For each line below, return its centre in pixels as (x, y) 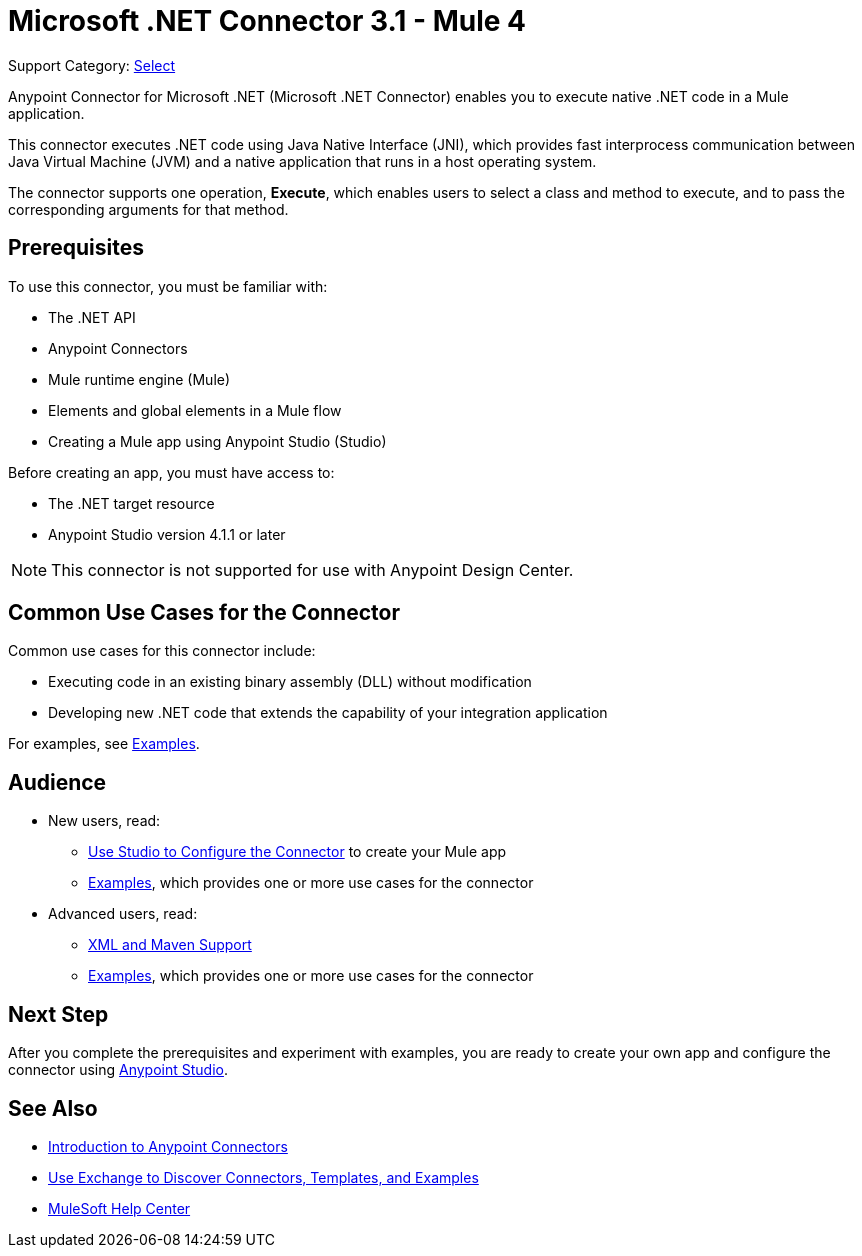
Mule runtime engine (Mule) (139, 379)
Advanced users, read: (123, 914)
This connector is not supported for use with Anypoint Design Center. (312, 569)
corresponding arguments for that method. (148, 209)
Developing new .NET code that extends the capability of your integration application (328, 713)
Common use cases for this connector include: (162, 651)
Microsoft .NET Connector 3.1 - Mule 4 (267, 21)
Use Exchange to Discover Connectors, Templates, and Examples (263, 1177)
